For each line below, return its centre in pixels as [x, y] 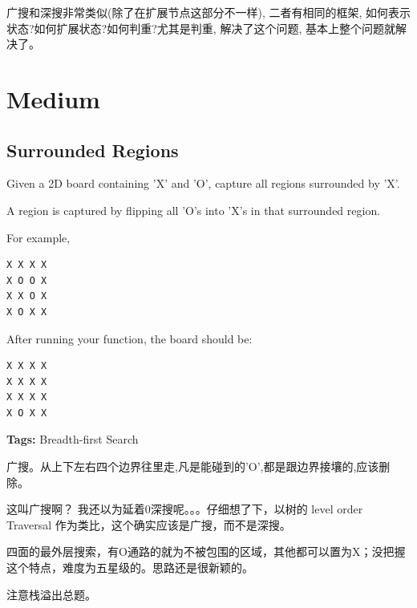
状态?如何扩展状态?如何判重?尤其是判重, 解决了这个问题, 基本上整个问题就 [201, 28]
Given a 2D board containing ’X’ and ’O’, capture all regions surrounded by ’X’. [203, 183]
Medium [53, 98]
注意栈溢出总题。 [51, 594]
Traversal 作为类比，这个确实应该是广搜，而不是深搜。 [149, 524]
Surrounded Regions [93, 150]
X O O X [27, 280]
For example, [38, 237]
